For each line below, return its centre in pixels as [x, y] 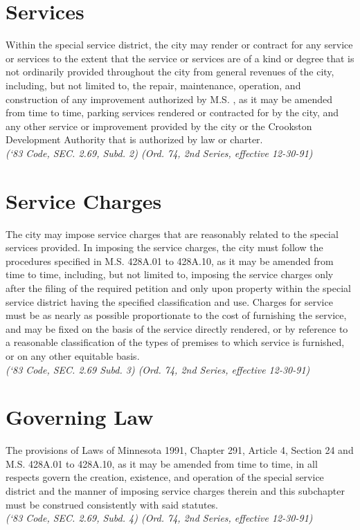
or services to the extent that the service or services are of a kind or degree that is [180, 58]
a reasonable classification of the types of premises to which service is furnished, [175, 342]
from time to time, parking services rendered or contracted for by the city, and [172, 112]
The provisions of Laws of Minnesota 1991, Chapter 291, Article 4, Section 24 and [180, 450]
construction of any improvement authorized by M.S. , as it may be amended [169, 99]
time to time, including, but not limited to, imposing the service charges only [170, 274]
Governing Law [80, 417]
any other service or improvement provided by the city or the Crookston [159, 126]
